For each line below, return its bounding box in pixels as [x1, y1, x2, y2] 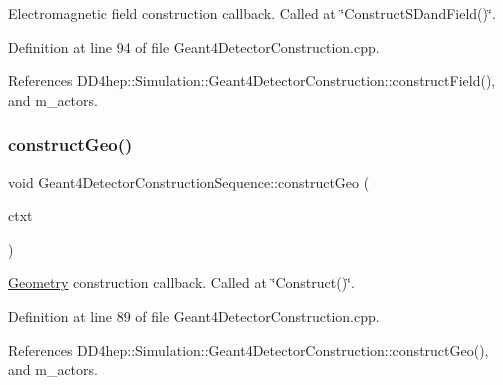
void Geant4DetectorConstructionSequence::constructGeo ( [8, 171, 370, 192]
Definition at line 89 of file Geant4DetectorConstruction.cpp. [8, 305, 380, 326]
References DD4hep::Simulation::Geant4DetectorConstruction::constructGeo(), [8, 339, 489, 360]
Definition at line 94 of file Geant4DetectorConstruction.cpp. [8, 36, 380, 57]
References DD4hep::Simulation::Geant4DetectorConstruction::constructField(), [8, 70, 496, 91]
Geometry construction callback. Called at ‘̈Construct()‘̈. [8, 272, 355, 293]
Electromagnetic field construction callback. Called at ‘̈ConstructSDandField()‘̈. [8, 3, 496, 23]
